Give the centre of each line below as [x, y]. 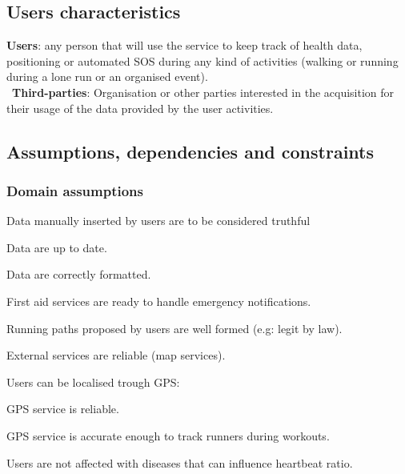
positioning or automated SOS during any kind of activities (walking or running [202, 60]
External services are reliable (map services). [116, 355]
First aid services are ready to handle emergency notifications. [159, 301]
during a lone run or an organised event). [107, 76]
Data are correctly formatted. [79, 274]
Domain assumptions [75, 190]
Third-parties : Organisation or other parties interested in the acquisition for [203, 92]
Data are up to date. [57, 247]
